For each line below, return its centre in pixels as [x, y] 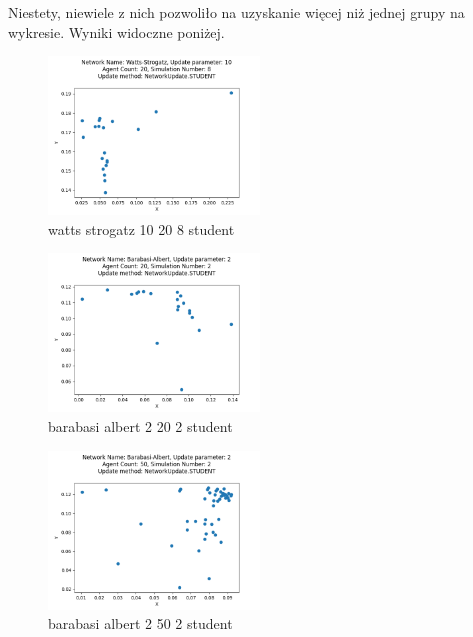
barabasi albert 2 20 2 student [140, 425]
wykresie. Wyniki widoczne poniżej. [116, 31]
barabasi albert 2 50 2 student [140, 623]
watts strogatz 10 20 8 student [141, 228]
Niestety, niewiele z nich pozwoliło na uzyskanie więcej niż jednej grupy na [236, 12]
